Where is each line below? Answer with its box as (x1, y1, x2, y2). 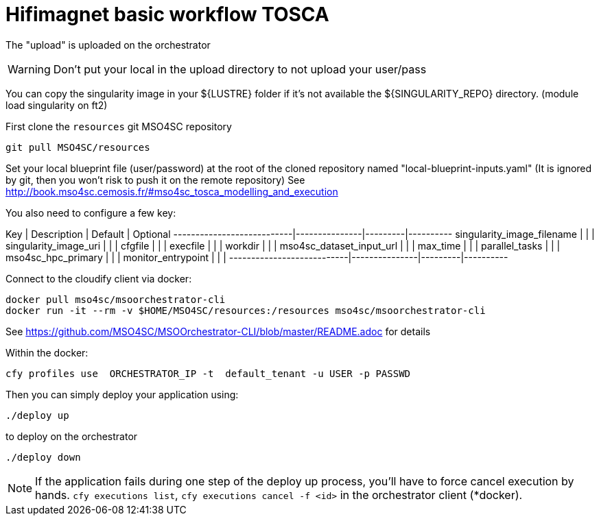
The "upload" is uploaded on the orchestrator (5, 38, 211, 51)
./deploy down (5, 451, 81, 463)
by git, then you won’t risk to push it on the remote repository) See (5, 173, 305, 186)
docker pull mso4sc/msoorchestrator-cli (5, 293, 226, 305)
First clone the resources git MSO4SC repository (5, 120, 232, 132)
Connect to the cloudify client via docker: (5, 272, 192, 284)
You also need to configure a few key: (5, 206, 176, 219)
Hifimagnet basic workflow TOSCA (5, 3, 329, 26)
